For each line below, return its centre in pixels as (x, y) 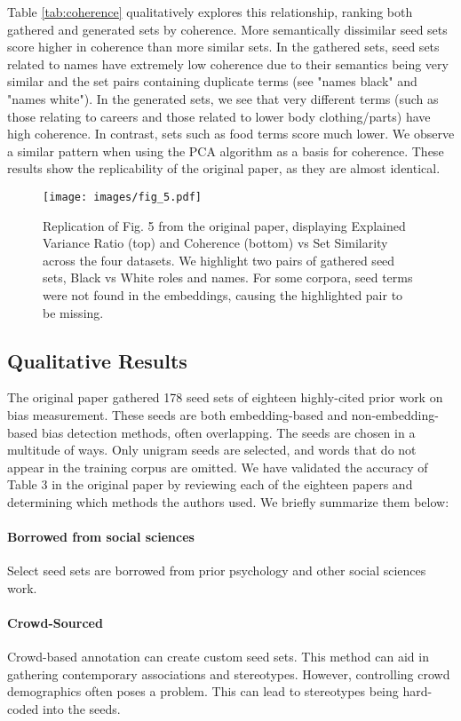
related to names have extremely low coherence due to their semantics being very (228, 63)
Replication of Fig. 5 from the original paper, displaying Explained (224, 225)
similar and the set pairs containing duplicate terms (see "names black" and (212, 81)
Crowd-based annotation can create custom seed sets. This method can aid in (218, 657)
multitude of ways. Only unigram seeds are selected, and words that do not (212, 450)
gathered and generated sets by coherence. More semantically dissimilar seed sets (227, 29)
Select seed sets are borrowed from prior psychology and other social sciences (217, 570)
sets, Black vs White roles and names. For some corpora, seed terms (228, 277)
